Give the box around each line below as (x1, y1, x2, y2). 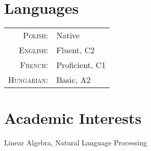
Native (56, 29, 80, 41)
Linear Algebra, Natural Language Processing (4, 137, 147, 148)
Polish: (23, 29, 48, 41)
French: (20, 59, 48, 71)
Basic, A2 (56, 74, 91, 86)
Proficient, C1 (56, 59, 106, 71)
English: (18, 44, 48, 56)
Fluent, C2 (56, 44, 95, 56)
